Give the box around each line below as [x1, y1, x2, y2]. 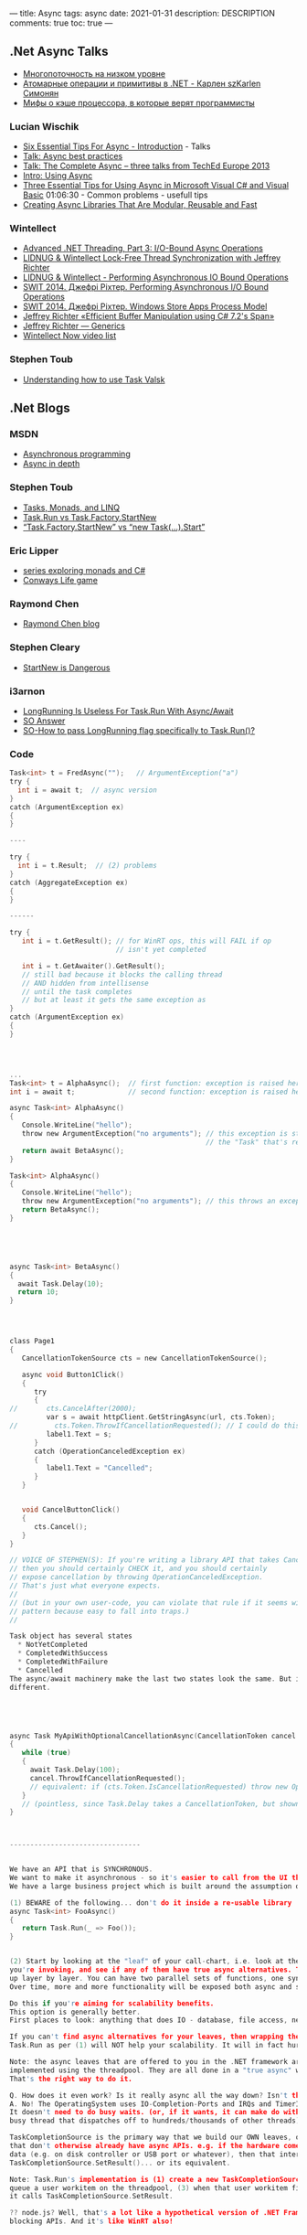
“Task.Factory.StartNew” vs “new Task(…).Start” [22, 521, 206, 532]
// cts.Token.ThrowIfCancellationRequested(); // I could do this [9, 1421, 301, 1430]
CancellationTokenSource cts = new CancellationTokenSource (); [21, 1353, 268, 1363]
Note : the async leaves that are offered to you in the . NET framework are [9, 2058, 304, 2067]
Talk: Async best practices [22, 151, 123, 162]
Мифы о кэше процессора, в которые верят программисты [22, 97, 256, 108]
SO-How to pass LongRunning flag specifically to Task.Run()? [22, 724, 256, 735]
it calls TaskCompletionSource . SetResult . [9, 2192, 174, 2201]
